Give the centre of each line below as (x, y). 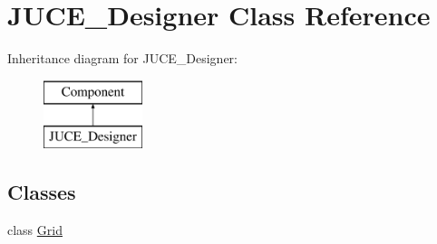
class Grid (35, 230)
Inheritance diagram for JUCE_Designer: (123, 58)
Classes (42, 192)
